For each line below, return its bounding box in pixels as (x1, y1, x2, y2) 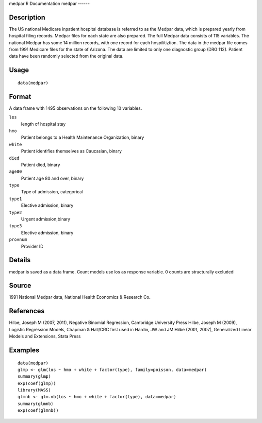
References (9, 307, 45, 315)
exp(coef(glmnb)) (17, 408, 59, 413)
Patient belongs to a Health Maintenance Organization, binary (21, 135, 144, 140)
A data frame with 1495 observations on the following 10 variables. (9, 105, 142, 111)
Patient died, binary (21, 162, 60, 168)
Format (9, 92, 32, 101)
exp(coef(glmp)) (17, 380, 56, 386)
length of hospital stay (21, 121, 66, 127)
